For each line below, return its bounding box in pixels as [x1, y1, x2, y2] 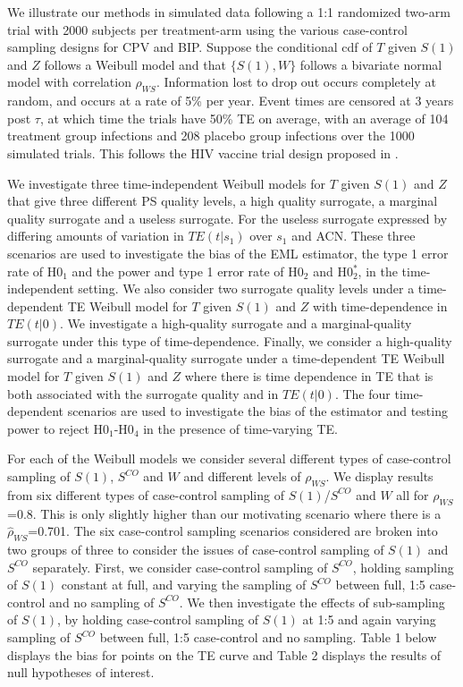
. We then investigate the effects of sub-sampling [179, 592, 445, 611]
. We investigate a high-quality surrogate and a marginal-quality [59, 314, 412, 333]
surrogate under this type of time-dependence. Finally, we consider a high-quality [7, 331, 452, 350]
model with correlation [7, 72, 131, 91]
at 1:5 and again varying [302, 610, 436, 629]
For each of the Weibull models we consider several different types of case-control [7, 449, 451, 468]
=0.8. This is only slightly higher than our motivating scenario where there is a [7, 504, 442, 522]
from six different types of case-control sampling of [7, 485, 284, 504]
